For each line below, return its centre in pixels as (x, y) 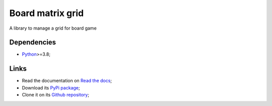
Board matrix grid (47, 13)
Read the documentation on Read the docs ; (67, 81)
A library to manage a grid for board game (53, 28)
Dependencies (33, 42)
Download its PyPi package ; (51, 87)
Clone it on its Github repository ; (55, 95)
